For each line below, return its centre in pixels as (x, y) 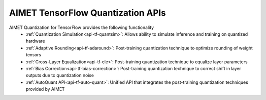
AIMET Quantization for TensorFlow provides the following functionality (82, 27)
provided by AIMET (45, 89)
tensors (33, 55)
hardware (35, 41)
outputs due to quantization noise (60, 75)
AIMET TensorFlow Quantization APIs (87, 13)
